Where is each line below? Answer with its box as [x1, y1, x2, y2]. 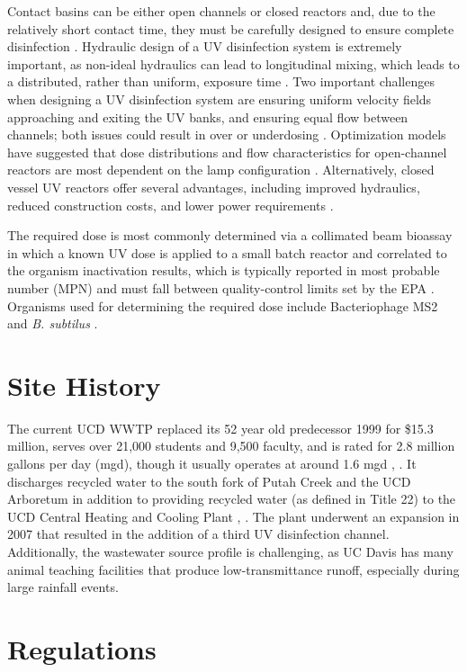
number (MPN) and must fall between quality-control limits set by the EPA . [7, 278, 435, 297]
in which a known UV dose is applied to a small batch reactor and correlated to [7, 243, 447, 262]
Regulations [7, 630, 157, 667]
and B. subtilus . [7, 314, 98, 333]
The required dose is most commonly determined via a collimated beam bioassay [7, 226, 453, 245]
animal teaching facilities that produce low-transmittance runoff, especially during [7, 560, 460, 578]
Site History [7, 366, 161, 403]
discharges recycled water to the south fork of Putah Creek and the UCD [7, 471, 411, 490]
